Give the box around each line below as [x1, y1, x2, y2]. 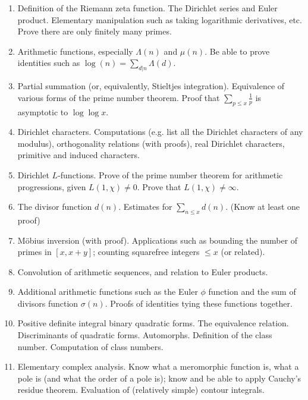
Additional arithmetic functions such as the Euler [17, 285, 198, 298]
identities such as [17, 56, 80, 69]
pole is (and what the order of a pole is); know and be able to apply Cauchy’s [17, 371, 301, 384]
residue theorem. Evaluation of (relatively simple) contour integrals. [17, 383, 265, 396]
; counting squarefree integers [93, 245, 200, 258]
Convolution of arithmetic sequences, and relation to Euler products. [17, 265, 268, 278]
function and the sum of [208, 285, 296, 298]
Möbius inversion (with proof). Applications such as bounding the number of [17, 234, 298, 246]
